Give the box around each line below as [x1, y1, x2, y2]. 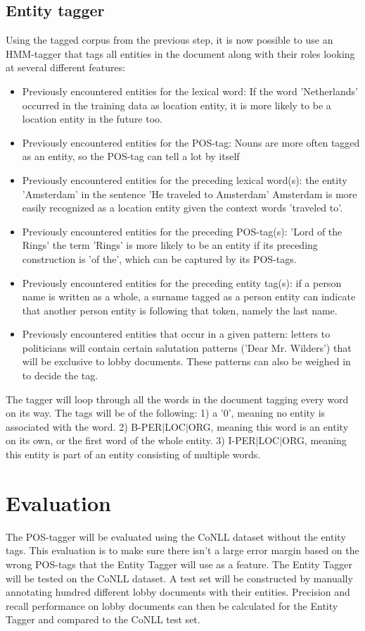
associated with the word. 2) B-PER [6, 419, 162, 434]
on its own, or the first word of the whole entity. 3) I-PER [6, 433, 256, 448]
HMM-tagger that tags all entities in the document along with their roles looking [6, 46, 355, 61]
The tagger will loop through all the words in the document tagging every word [6, 391, 349, 406]
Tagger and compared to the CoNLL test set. [6, 612, 200, 627]
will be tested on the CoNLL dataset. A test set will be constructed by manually [6, 570, 353, 585]
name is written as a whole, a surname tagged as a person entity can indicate [22, 289, 356, 304]
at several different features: [6, 60, 126, 75]
